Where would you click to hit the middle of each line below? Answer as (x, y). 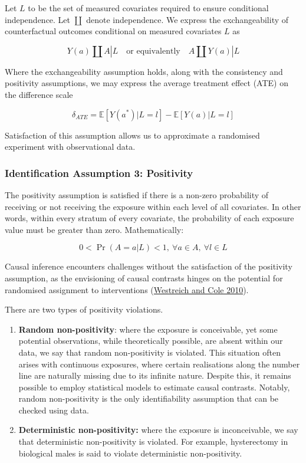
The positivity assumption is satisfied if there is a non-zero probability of (137, 194)
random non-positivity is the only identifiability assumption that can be (149, 398)
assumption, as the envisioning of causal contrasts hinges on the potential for (144, 278)
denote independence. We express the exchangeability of (187, 19)
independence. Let (38, 19)
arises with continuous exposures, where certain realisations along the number (159, 364)
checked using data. (54, 410)
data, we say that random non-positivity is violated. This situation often (149, 352)
